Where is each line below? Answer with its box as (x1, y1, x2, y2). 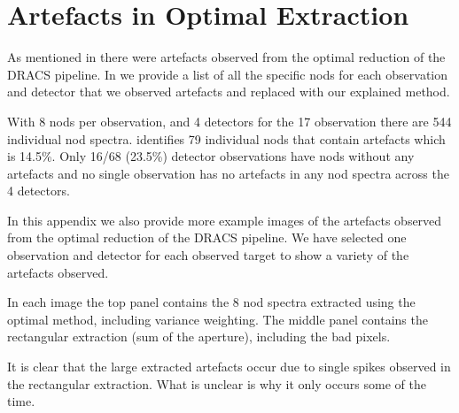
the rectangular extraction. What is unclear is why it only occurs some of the (7, 374, 426, 393)
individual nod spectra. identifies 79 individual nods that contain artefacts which (7, 129, 446, 148)
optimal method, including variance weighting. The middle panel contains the (7, 310, 428, 328)
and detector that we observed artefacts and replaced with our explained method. (7, 82, 450, 101)
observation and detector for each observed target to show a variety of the (7, 246, 409, 264)
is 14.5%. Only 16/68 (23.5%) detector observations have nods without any (7, 147, 415, 165)
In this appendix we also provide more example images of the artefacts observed (7, 210, 442, 229)
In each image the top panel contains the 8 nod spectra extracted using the (7, 293, 416, 311)
